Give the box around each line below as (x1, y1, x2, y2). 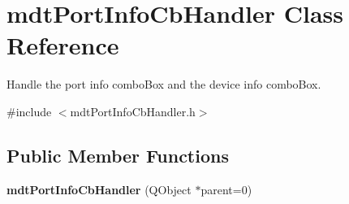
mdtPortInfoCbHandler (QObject (6, 180, 192, 197)
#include (6, 102, 52, 119)
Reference (6, 28, 119, 62)
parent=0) (200, 180, 252, 197)
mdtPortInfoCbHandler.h (70, 102, 196, 119)
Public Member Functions (6, 142, 229, 167)
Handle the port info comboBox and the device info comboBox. (6, 76, 321, 93)
